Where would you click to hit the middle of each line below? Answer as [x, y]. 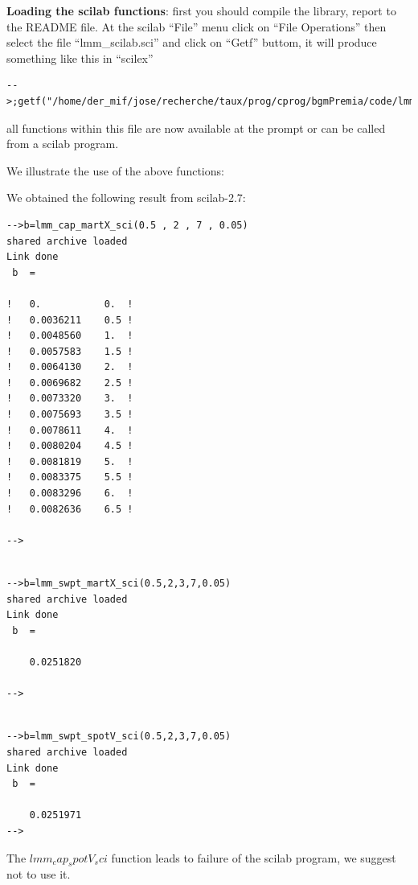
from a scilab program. [63, 144]
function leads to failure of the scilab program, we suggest [254, 857]
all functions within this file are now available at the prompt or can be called [196, 128]
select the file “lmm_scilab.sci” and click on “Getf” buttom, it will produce [192, 42]
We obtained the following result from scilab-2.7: [126, 198]
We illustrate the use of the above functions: [115, 170]
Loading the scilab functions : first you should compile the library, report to [201, 10]
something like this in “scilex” [80, 58]
